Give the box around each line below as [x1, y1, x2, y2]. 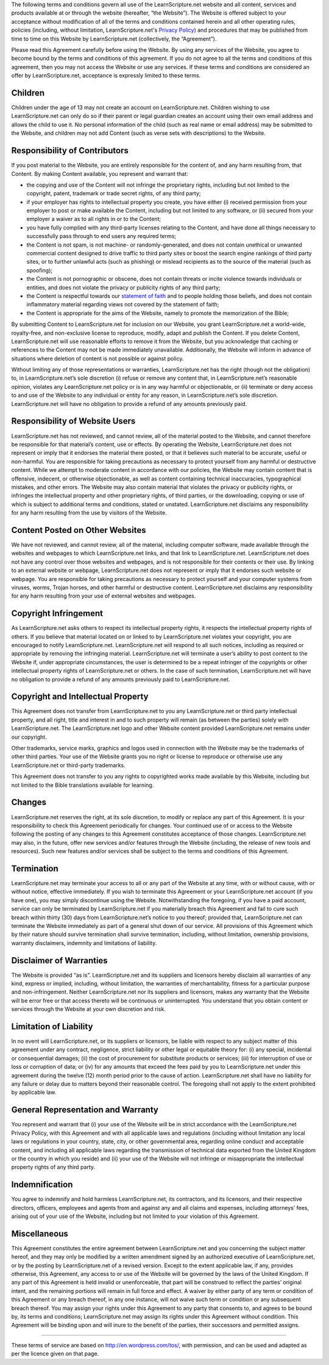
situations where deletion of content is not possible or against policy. [11, 355, 184, 362]
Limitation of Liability [11, 1021, 93, 1032]
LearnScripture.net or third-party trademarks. [11, 761, 126, 769]
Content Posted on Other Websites [11, 525, 146, 535]
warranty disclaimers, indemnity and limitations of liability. [11, 939, 157, 946]
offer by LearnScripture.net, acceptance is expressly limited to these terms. [11, 72, 201, 79]
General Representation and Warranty [11, 1105, 158, 1115]
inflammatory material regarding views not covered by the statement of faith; [26, 301, 219, 308]
